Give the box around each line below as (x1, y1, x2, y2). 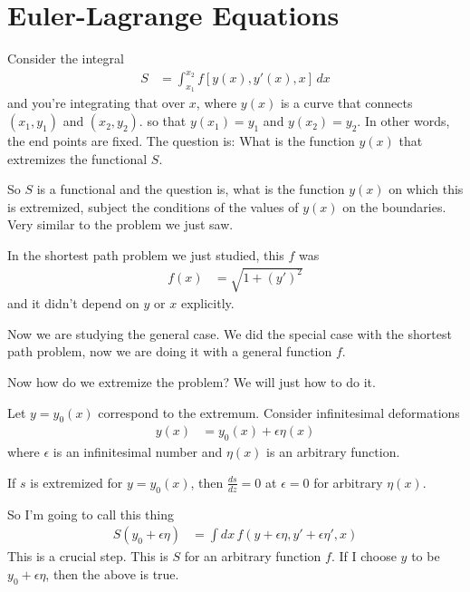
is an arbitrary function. (266, 442, 400, 461)
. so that (139, 112, 187, 131)
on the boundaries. (342, 197, 446, 216)
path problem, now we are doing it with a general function (7, 342, 332, 361)
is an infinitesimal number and (53, 442, 223, 461)
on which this (388, 180, 464, 199)
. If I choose (331, 547, 397, 566)
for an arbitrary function (184, 547, 321, 566)
